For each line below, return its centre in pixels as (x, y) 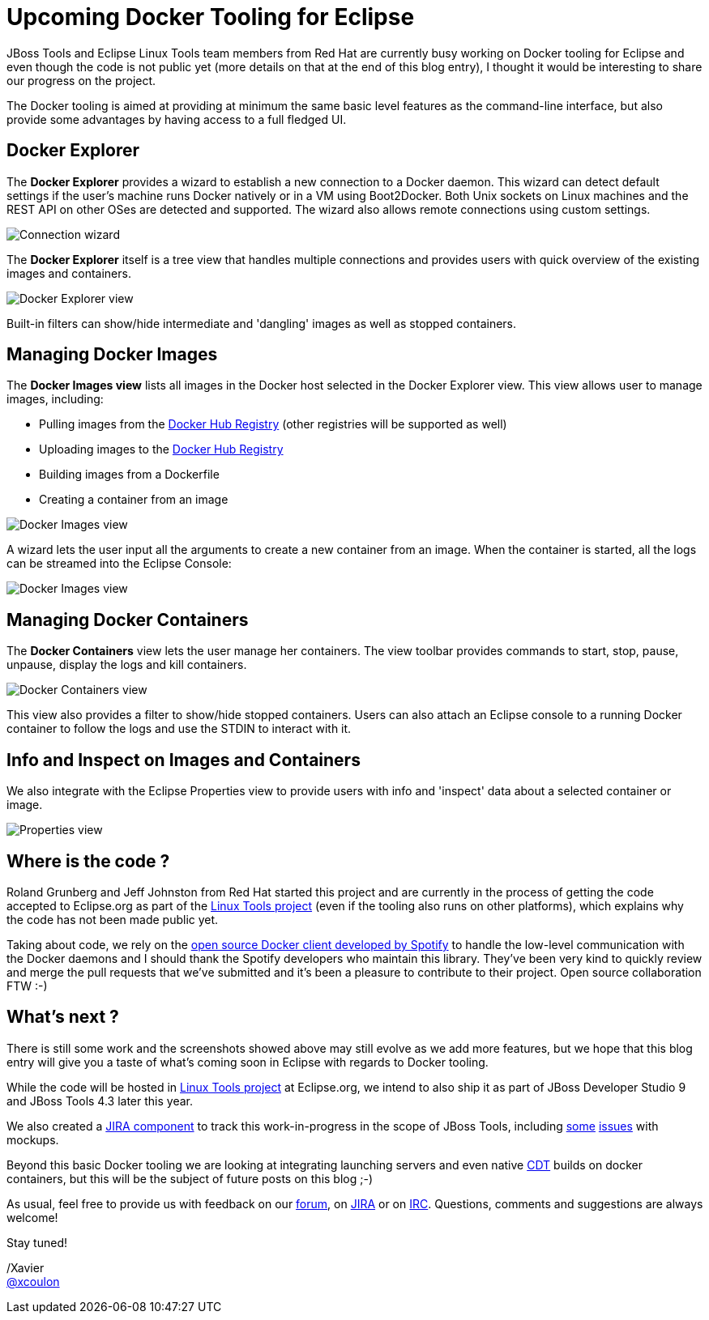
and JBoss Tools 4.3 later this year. (100, 1101)
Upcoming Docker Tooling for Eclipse (211, 17)
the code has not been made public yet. (113, 919)
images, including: (55, 399)
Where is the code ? (88, 861)
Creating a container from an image (134, 500)
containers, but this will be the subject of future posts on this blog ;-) (190, 1178)
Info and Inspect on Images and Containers (184, 760)
